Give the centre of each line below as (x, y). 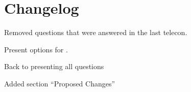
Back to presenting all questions (54, 66)
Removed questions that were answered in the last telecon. (96, 32)
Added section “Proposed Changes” (60, 83)
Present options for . (36, 49)
